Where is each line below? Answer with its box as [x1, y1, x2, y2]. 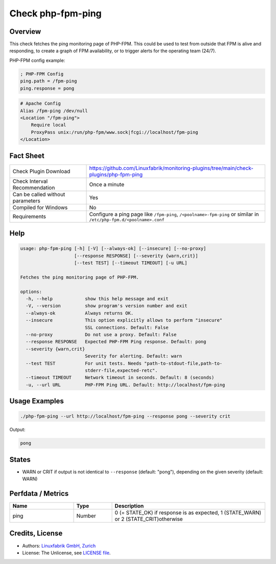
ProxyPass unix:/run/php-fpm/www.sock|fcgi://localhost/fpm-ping [31, 129, 198, 135]
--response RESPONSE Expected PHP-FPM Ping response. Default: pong [26, 339, 206, 345]
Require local [31, 122, 66, 128]
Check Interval [12, 177, 48, 184]
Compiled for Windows [12, 204, 68, 211]
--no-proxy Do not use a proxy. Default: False [26, 331, 177, 338]
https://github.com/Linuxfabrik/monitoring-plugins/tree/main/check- [89, 164, 254, 172]
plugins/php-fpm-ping [89, 171, 143, 178]
